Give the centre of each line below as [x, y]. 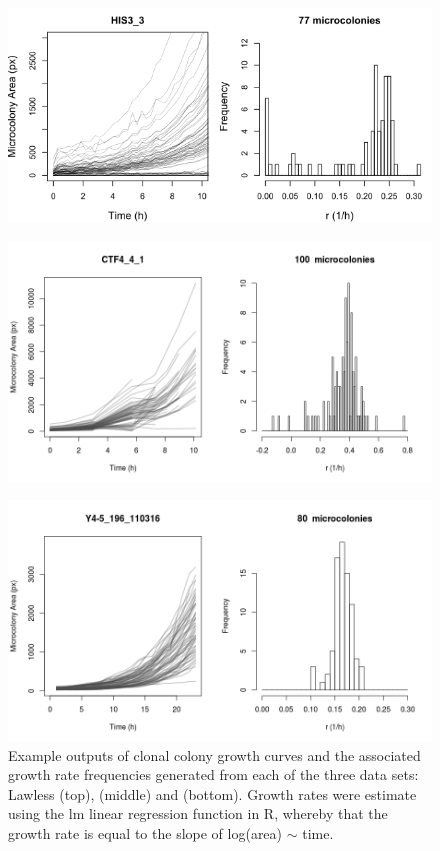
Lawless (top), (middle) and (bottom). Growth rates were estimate [212, 793]
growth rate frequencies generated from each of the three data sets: [213, 774]
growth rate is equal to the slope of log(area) [145, 832]
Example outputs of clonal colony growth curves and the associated [214, 754]
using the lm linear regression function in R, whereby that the [198, 813]
